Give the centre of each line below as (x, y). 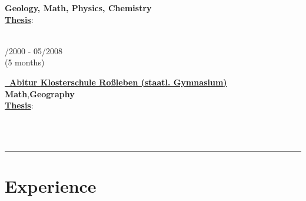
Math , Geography (40, 93)
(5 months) (25, 62)
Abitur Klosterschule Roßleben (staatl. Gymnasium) (118, 82)
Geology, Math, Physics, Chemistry (78, 8)
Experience (51, 186)
